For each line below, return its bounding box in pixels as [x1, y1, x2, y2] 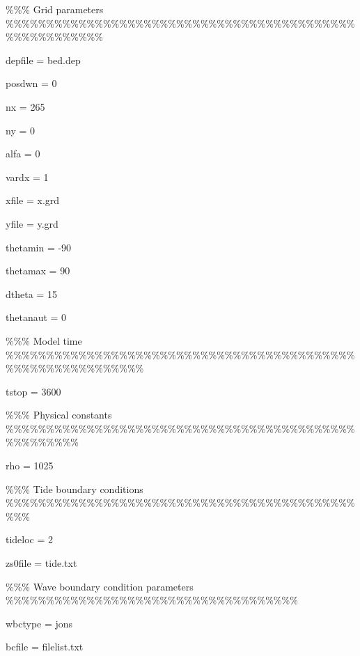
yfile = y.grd [6, 216, 58, 231]
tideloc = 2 [6, 532, 54, 547]
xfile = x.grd [6, 193, 60, 208]
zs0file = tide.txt [6, 556, 77, 570]
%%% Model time [6, 333, 82, 347]
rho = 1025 [6, 458, 54, 473]
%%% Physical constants [6, 407, 112, 422]
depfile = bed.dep [6, 52, 81, 67]
